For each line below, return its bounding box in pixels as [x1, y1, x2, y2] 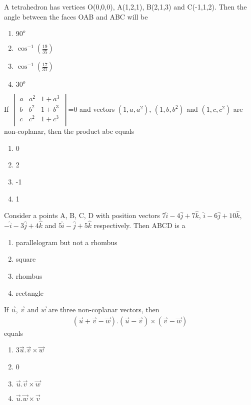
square [15, 254, 36, 264]
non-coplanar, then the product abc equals [4, 126, 134, 136]
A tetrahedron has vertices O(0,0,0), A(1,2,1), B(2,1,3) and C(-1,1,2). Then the [4, 2, 247, 12]
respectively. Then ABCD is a [93, 220, 185, 231]
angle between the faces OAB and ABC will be [4, 11, 148, 22]
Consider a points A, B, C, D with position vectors [4, 210, 160, 221]
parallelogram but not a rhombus [15, 237, 117, 247]
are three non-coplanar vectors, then [48, 304, 159, 315]
